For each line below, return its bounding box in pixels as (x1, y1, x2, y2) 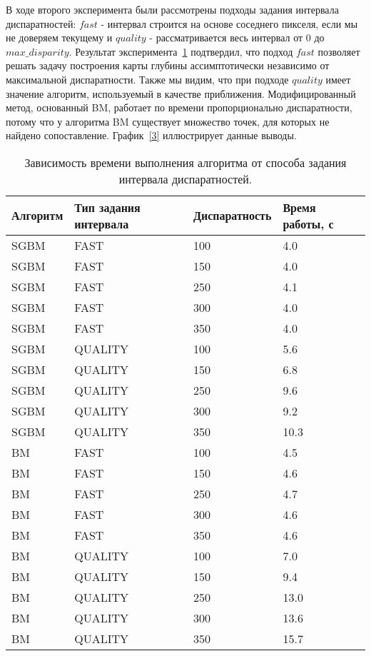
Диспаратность (193, 207, 272, 224)
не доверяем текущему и (6, 30, 113, 45)
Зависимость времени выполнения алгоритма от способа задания (24, 153, 347, 171)
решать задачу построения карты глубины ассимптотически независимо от (6, 58, 330, 73)
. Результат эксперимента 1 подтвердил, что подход (68, 44, 293, 59)
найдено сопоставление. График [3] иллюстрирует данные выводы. (6, 128, 297, 143)
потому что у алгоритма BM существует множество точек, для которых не (6, 113, 330, 128)
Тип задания (74, 198, 141, 216)
